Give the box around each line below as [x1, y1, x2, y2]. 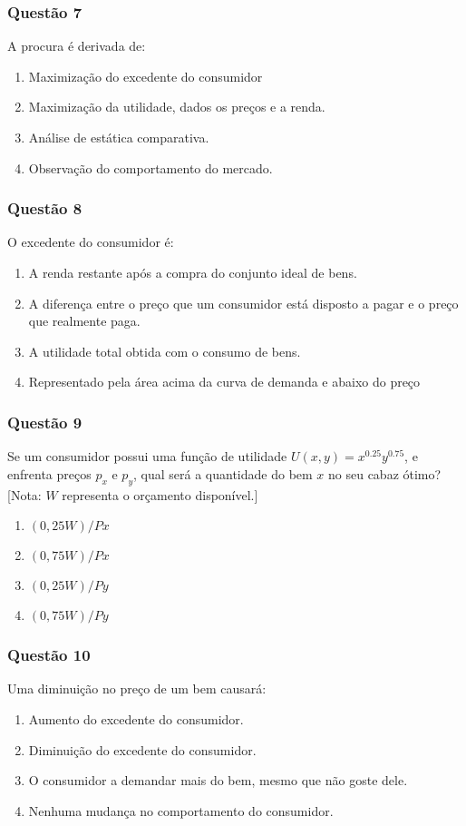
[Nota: [7, 485, 42, 504]
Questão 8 [7, 197, 83, 220]
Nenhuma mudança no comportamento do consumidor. [28, 801, 334, 820]
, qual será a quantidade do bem [133, 464, 313, 483]
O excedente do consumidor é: [7, 232, 174, 251]
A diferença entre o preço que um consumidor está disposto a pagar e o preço [28, 293, 459, 312]
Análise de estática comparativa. [28, 128, 209, 146]
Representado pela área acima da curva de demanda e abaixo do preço [28, 372, 421, 391]
